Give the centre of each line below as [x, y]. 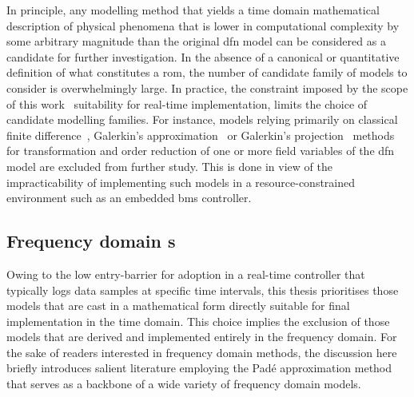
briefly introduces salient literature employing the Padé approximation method [199, 368]
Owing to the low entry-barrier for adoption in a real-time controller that [186, 274]
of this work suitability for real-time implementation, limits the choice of [187, 103]
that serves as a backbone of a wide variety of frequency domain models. [184, 384]
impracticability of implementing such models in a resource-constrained [181, 182]
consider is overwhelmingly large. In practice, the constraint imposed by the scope [207, 87]
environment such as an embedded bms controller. [129, 198]
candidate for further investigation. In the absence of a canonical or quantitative [203, 56]
